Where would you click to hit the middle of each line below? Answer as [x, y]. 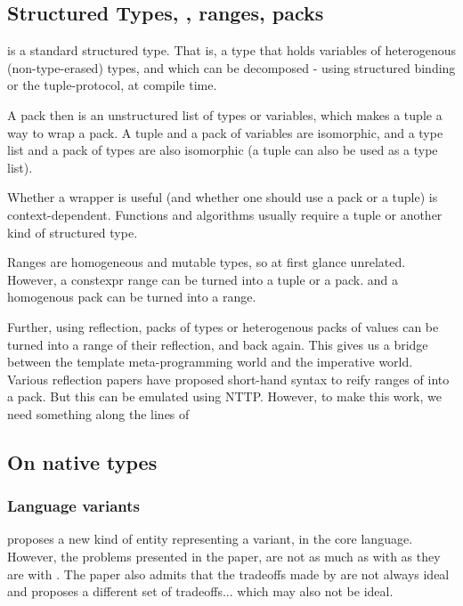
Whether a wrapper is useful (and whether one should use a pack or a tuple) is [223, 197]
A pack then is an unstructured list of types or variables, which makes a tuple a [225, 114]
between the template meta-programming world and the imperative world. [210, 362]
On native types [82, 461]
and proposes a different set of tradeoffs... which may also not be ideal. [200, 591]
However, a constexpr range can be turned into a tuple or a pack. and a [203, 279]
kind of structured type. [73, 232]
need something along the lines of [98, 413]
